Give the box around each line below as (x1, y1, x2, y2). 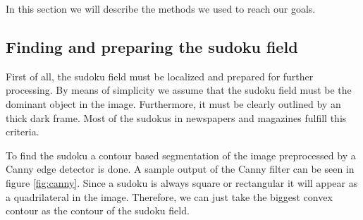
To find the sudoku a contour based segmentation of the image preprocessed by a (6, 147, 356, 162)
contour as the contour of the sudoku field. (6, 203, 190, 218)
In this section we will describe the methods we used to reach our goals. (6, 1, 316, 16)
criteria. (6, 124, 39, 139)
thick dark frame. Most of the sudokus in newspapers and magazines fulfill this (6, 110, 347, 125)
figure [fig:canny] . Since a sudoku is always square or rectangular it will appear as (6, 175, 358, 190)
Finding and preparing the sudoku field (6, 35, 298, 57)
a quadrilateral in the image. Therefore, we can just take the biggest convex (6, 189, 333, 204)
